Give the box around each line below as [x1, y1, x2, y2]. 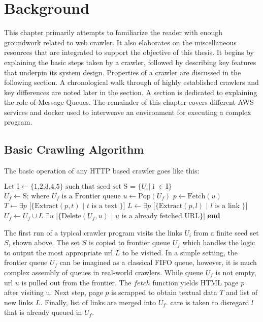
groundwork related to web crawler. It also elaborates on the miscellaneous [4, 37, 237, 47]
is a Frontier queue [61, 192, 121, 200]
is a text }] [91, 202, 125, 210]
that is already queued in [4, 307, 82, 317]
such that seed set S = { [65, 183, 142, 190]
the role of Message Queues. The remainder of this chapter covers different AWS [4, 97, 254, 107]
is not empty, [215, 267, 256, 278]
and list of [226, 287, 258, 298]
